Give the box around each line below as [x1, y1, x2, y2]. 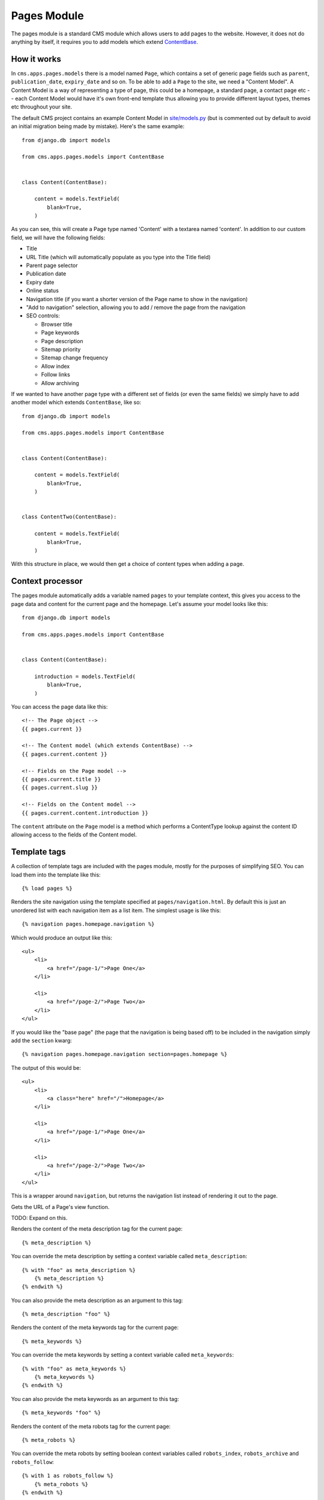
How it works [11, 54, 61, 64]
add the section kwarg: [11, 1037, 72, 1044]
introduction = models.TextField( [34, 673, 136, 680]
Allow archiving [41, 379, 79, 386]
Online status [26, 287, 59, 294]
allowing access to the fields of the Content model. [11, 831, 137, 838]
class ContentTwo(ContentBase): [22, 514, 117, 520]
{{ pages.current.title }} [22, 776, 101, 783]
